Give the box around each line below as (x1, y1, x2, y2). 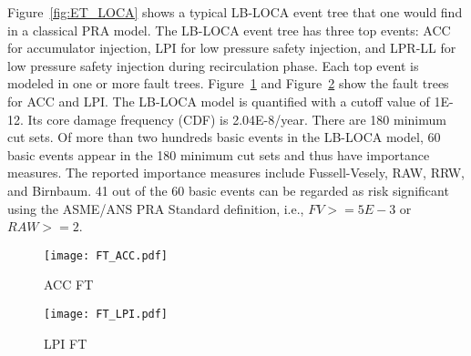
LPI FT (44, 333, 87, 352)
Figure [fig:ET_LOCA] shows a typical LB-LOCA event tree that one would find (7, 3, 463, 21)
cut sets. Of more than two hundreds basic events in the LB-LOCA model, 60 (7, 127, 441, 147)
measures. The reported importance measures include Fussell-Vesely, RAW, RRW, (7, 163, 465, 182)
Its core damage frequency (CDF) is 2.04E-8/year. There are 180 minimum (27, 109, 446, 128)
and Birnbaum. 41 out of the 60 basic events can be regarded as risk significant (7, 180, 449, 199)
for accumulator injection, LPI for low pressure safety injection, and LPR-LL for (7, 38, 456, 57)
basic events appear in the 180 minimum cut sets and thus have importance (7, 145, 430, 164)
